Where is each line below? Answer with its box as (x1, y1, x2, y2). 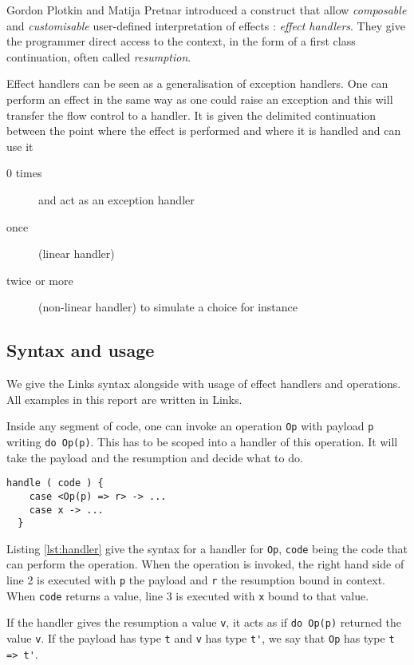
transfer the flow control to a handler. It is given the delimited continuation (6, 106, 377, 123)
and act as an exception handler (38, 191, 195, 208)
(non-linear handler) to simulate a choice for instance (38, 299, 298, 315)
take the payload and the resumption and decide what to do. (6, 449, 303, 465)
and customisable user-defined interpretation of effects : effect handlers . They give (6, 17, 405, 34)
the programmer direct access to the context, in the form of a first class (6, 33, 356, 49)
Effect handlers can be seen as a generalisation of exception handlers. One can (6, 75, 388, 92)
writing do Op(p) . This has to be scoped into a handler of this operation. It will (6, 433, 398, 449)
